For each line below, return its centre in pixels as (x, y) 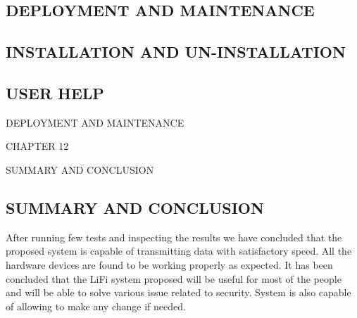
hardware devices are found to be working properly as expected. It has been (169, 264)
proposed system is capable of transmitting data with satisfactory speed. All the (179, 251)
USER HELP (55, 93)
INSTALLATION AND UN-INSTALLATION (176, 52)
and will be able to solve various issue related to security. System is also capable (178, 292)
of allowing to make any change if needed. (96, 306)
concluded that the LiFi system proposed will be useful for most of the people (174, 278)
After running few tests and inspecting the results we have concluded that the (174, 237)
